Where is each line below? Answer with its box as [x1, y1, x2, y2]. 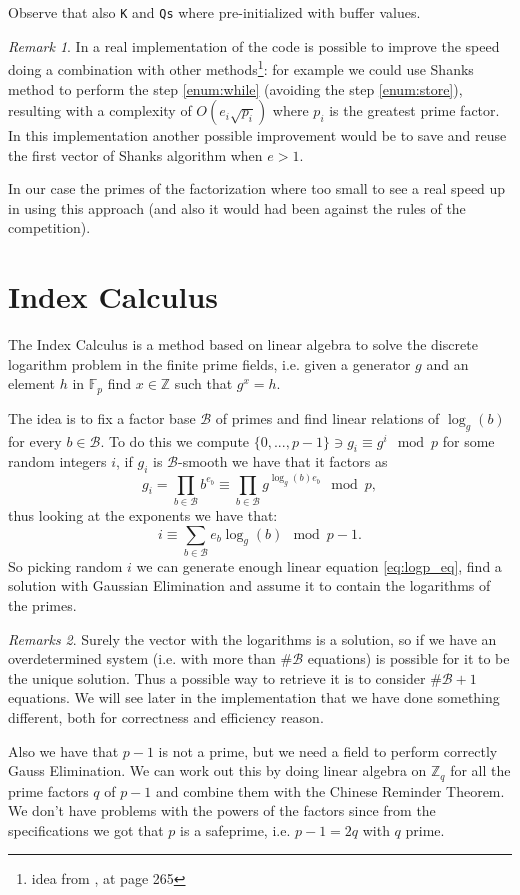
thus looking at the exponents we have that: [8, 504, 278, 525]
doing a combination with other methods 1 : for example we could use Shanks [8, 56, 474, 79]
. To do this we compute [100, 430, 250, 451]
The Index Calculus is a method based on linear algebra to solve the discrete [8, 334, 478, 355]
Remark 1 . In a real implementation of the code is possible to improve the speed [8, 35, 500, 56]
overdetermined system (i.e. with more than [8, 648, 276, 669]
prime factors [8, 780, 89, 801]
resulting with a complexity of [8, 100, 192, 121]
